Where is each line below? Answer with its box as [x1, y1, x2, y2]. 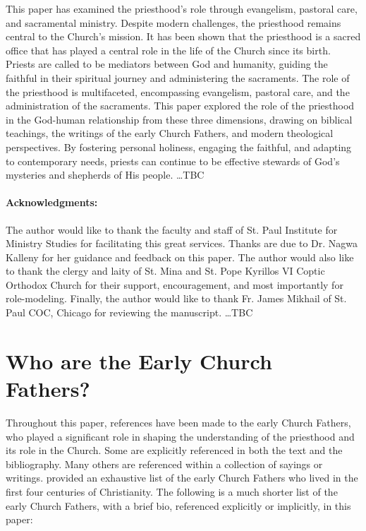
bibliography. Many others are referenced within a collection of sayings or [6, 456, 323, 471]
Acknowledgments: [6, 195, 98, 210]
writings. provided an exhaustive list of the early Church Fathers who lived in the [6, 470, 358, 485]
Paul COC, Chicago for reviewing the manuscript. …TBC [6, 305, 253, 320]
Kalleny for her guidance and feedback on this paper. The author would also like [6, 249, 354, 264]
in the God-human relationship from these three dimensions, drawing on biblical [6, 112, 353, 126]
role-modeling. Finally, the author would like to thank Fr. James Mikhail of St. [6, 291, 347, 306]
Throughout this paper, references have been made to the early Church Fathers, [6, 414, 351, 429]
